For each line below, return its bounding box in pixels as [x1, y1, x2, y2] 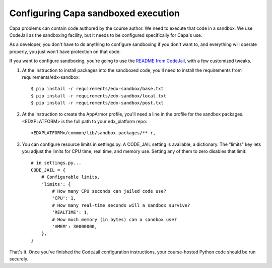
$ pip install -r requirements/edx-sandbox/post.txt [31, 100, 164, 106]
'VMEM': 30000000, [52, 224, 98, 229]
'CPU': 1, [52, 195, 77, 201]
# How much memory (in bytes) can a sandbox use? [52, 217, 177, 222]
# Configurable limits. [41, 174, 100, 180]
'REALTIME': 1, [52, 209, 90, 216]
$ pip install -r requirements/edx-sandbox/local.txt [31, 93, 166, 98]
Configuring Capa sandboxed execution [9, 8, 180, 19]
